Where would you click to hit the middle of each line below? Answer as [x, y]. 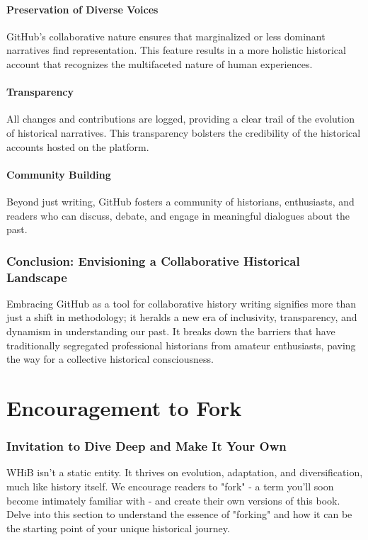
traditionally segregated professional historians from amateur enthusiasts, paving [181, 345]
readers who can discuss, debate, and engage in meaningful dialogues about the [178, 215]
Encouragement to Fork [124, 408]
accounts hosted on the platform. [78, 146]
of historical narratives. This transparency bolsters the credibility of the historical [184, 132]
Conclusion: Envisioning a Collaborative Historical [153, 260]
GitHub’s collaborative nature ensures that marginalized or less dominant [166, 36]
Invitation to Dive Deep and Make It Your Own [146, 446]
